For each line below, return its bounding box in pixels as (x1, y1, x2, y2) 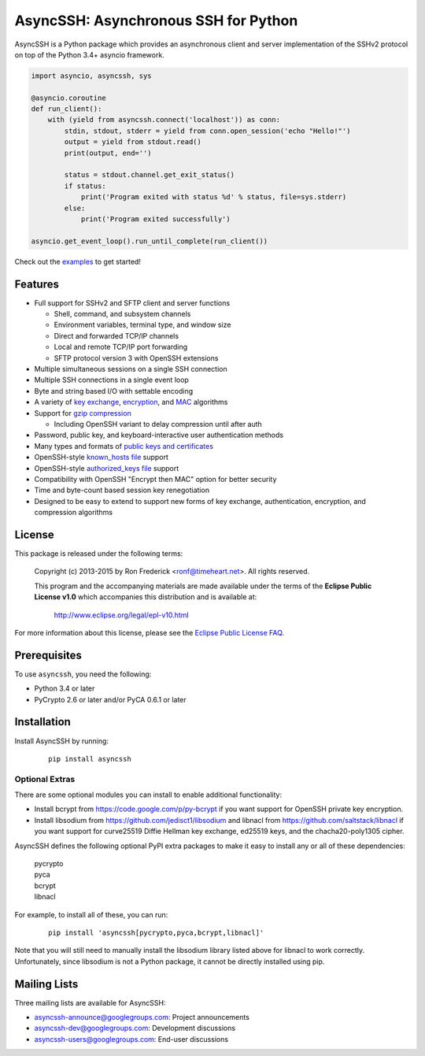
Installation (14, 715, 71, 728)
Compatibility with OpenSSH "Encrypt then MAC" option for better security (34, 474, 277, 484)
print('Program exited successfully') (80, 215, 231, 224)
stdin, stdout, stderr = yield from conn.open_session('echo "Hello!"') (64, 126, 351, 135)
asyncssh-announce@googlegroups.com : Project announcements (34, 1013, 249, 1022)
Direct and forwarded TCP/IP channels (54, 331, 179, 340)
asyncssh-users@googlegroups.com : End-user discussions (34, 1034, 228, 1043)
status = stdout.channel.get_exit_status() (64, 170, 235, 180)
